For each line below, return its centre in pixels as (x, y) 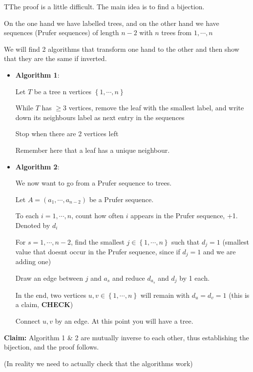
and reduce (128, 278)
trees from (177, 32)
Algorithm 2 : (37, 166)
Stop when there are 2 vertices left (67, 134)
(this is (239, 295)
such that (186, 241)
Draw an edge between (49, 278)
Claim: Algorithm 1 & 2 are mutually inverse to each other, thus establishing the (126, 337)
